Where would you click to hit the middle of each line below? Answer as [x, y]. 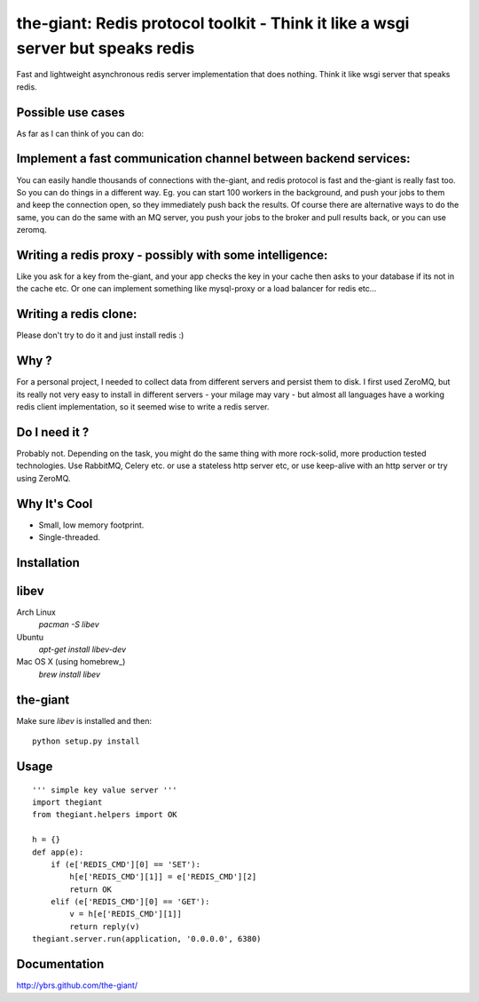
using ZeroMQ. [43, 478]
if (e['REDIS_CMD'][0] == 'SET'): [126, 864]
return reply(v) [105, 926]
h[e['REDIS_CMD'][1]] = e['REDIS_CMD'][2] [163, 877]
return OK [91, 889]
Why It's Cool [55, 503]
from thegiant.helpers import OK [105, 815]
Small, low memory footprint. [91, 525]
